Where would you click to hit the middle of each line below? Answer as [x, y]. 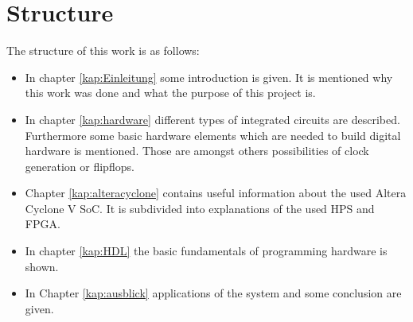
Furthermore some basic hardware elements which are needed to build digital [213, 135]
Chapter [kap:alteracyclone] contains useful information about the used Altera [216, 193]
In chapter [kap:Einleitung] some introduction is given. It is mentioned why [209, 77]
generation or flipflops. [80, 166]
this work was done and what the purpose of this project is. [170, 93]
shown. [42, 266]
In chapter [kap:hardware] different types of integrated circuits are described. [212, 119]
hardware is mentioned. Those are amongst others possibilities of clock [197, 151]
